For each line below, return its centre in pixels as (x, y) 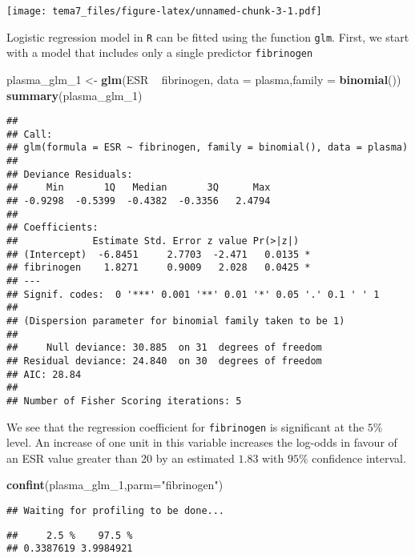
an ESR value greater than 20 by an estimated (121, 458)
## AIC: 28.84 (44, 374)
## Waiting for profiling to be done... (116, 511)
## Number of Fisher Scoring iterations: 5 (124, 401)
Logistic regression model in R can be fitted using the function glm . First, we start (208, 36)
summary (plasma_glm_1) (75, 95)
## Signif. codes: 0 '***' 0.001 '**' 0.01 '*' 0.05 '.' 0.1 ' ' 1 (193, 294)
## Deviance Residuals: (70, 174)
